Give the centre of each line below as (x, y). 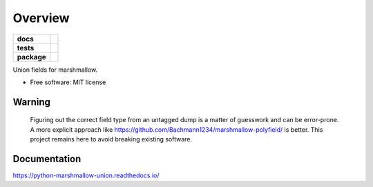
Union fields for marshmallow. (55, 70)
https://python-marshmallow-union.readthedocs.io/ (86, 175)
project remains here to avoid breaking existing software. (111, 139)
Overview (41, 18)
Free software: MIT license (68, 82)
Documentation (47, 159)
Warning (32, 102)
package (31, 57)
